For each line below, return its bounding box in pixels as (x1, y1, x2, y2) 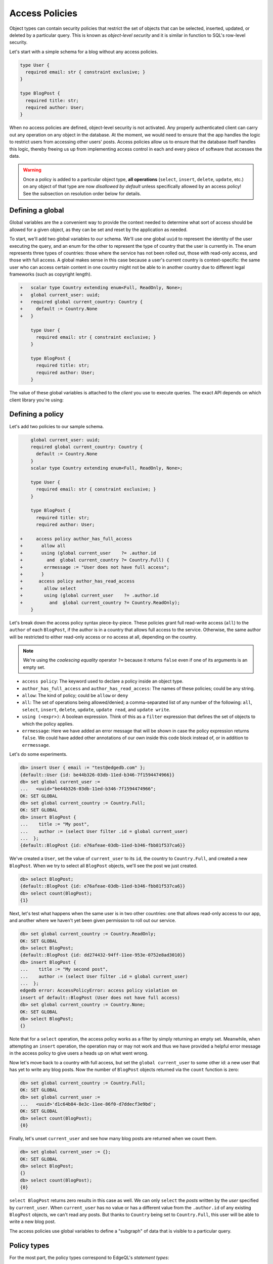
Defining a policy (9, 410, 64, 419)
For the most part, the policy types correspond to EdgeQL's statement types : (9, 1254, 169, 1260)
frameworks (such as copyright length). (9, 271, 92, 278)
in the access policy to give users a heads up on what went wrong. (9, 1050, 149, 1056)
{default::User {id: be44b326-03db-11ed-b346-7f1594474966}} (20, 772, 175, 778)
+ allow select (20, 585, 76, 591)
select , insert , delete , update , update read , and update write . (22, 706, 170, 712)
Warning (23, 167, 41, 173)
